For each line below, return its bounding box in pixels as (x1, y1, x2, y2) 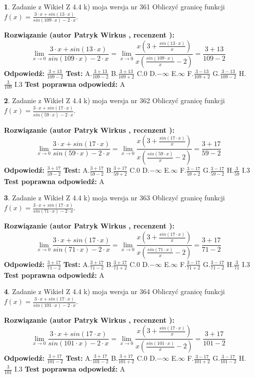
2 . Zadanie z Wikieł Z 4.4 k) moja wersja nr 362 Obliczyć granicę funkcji (4, 95, 225, 106)
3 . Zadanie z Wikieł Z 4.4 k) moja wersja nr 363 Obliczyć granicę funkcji (4, 192, 225, 203)
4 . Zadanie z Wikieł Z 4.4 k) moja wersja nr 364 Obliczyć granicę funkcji (4, 286, 225, 297)
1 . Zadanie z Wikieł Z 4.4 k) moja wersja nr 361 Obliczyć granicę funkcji (4, 1, 225, 11)
